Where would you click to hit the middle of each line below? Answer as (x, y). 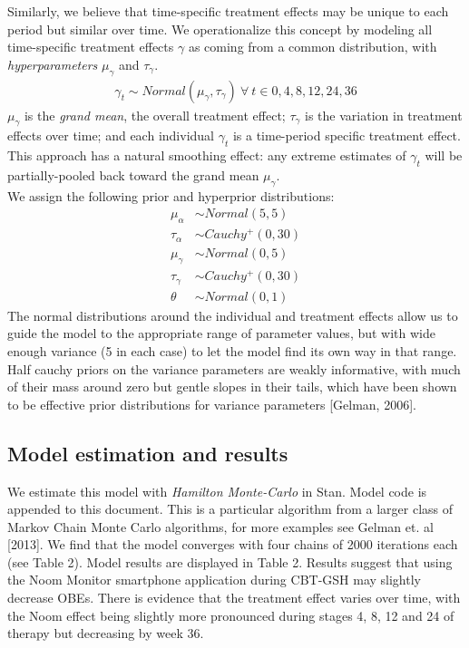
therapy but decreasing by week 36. (106, 633)
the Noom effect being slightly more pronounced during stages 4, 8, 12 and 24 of (231, 615)
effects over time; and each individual (111, 135)
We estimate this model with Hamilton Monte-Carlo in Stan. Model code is (217, 491)
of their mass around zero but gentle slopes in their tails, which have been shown (232, 387)
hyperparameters (53, 64)
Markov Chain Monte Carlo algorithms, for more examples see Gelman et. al (220, 526)
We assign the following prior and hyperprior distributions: (171, 195)
